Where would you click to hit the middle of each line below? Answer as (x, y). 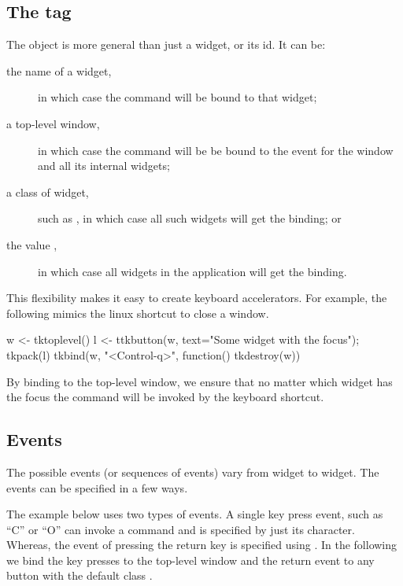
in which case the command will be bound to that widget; (177, 97)
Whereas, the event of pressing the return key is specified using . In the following (202, 545)
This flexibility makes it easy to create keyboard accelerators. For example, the (197, 298)
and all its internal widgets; (104, 166)
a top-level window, (53, 123)
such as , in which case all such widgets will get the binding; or (190, 218)
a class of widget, (48, 192)
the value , (32, 244)
